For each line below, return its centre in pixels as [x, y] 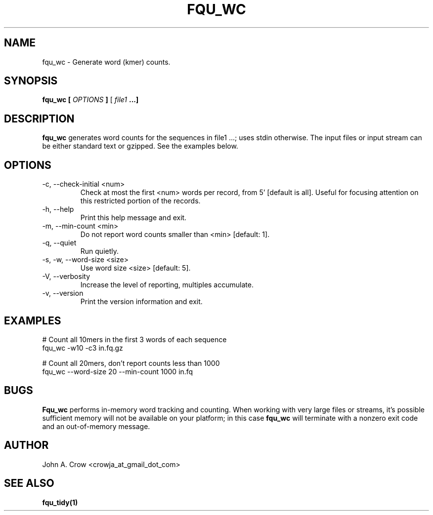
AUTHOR [26, 445]
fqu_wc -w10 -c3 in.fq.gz [83, 348]
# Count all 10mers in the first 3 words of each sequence [134, 339]
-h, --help [58, 209]
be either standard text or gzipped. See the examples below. [140, 146]
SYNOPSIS [31, 81]
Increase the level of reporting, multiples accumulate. [167, 285]
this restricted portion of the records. [140, 201]
